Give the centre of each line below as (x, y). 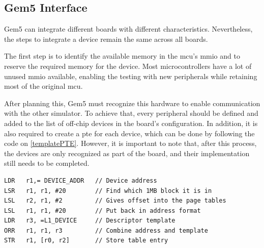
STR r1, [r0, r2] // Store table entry (86, 241)
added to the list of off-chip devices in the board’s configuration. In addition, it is (131, 123)
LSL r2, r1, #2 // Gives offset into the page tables (115, 201)
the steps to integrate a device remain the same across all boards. (106, 39)
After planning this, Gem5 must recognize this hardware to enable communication (132, 103)
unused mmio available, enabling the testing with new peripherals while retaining (131, 76)
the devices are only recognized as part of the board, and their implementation (127, 153)
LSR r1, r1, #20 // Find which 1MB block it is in (108, 191)
